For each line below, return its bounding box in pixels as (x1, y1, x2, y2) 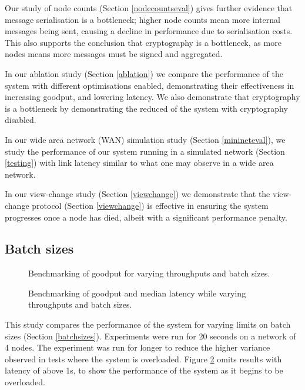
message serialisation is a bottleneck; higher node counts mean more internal (5, 13, 280, 25)
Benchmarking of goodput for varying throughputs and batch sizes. (28, 267, 270, 279)
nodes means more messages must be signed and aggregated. (5, 48, 223, 60)
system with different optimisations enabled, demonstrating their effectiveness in (5, 79, 294, 91)
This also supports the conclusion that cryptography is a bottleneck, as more (5, 36, 281, 48)
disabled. (5, 114, 36, 126)
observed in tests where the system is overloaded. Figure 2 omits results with (5, 352, 282, 365)
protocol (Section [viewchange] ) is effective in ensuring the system (32, 199, 269, 211)
